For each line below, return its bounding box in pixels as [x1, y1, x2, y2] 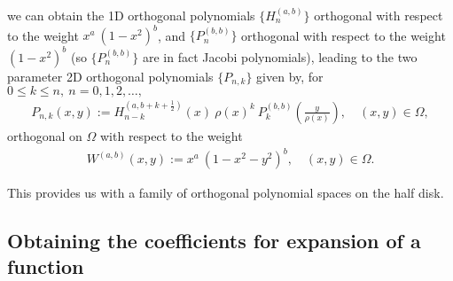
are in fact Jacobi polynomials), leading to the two [142, 47, 418, 66]
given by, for [256, 66, 324, 85]
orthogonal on [7, 126, 82, 144]
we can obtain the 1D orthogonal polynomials [7, 6, 255, 24]
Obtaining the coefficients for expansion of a [7, 227, 421, 254]
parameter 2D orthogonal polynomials [7, 66, 214, 85]
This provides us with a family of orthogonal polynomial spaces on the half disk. [7, 183, 444, 202]
